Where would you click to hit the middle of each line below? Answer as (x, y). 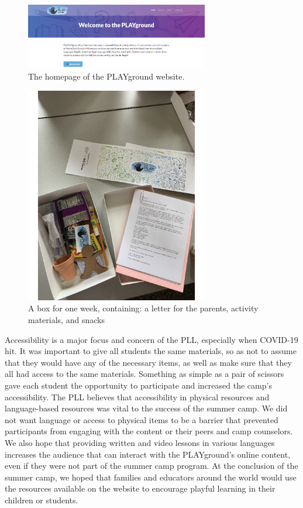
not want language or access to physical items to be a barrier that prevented (142, 419)
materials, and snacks (66, 320)
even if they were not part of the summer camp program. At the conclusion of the (151, 466)
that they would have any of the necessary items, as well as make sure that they (148, 362)
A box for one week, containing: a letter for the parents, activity (143, 308)
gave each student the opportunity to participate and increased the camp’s (138, 385)
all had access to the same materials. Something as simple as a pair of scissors (144, 374)
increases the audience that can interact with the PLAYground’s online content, (148, 454)
